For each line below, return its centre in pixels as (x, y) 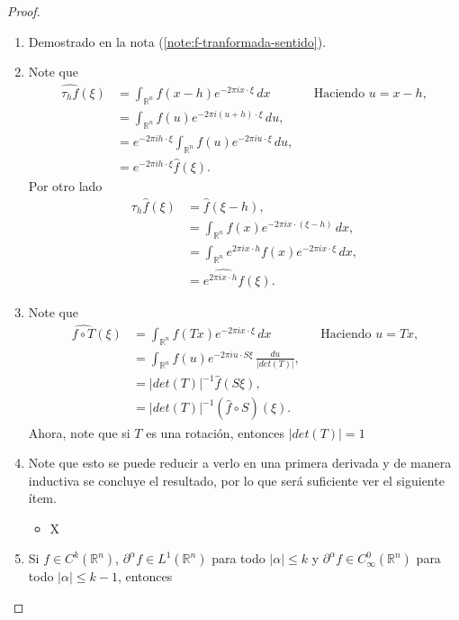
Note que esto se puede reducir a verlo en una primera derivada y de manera (240, 463)
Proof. (24, 11)
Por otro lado (65, 185)
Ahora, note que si (79, 432)
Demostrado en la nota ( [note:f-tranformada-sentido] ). (177, 41)
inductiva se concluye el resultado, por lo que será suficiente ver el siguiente (236, 480)
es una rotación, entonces (215, 432)
